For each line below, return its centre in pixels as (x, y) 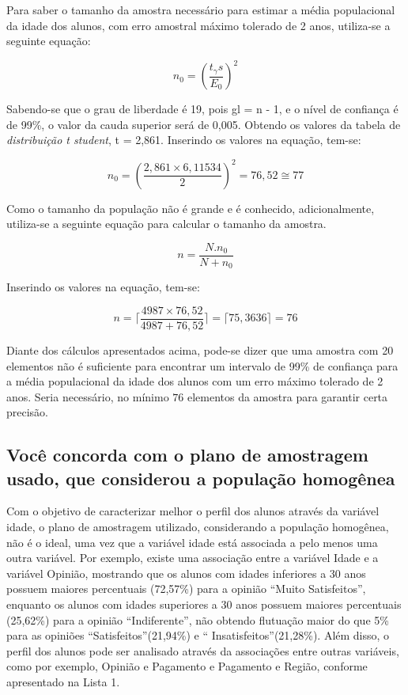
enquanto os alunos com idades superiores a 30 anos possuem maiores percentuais (204, 604)
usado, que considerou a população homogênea (201, 478)
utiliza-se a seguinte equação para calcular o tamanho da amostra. (166, 224)
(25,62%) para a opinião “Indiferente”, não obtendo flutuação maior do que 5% (198, 619)
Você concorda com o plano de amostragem (187, 455)
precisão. (28, 412)
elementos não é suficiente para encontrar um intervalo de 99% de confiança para (202, 365)
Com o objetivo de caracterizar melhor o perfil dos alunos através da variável (193, 511)
